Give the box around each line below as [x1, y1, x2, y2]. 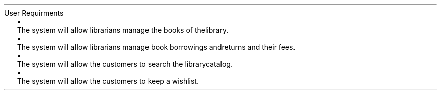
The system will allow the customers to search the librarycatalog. [17, 60, 233, 68]
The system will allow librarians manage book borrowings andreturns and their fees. [17, 43, 296, 51]
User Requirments [4, 9, 64, 17]
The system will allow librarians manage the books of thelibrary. [17, 26, 229, 34]
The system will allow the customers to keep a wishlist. [17, 77, 199, 85]
